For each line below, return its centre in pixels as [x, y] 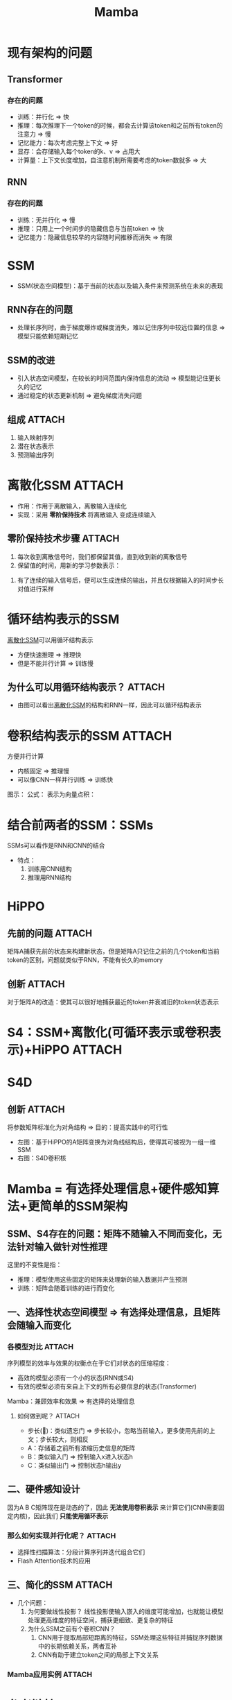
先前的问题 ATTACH [50, 933]
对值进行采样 [35, 589]
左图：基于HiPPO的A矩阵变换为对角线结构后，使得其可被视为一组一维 [116, 1142]
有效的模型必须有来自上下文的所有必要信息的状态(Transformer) [107, 1386]
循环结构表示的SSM [63, 619]
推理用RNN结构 [49, 877]
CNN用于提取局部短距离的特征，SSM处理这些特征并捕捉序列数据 [130, 1637]
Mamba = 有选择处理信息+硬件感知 [107, 1188]
